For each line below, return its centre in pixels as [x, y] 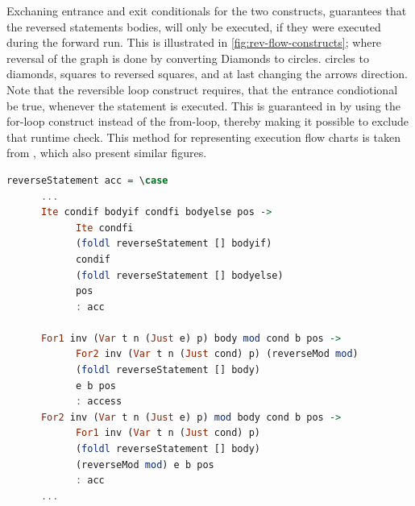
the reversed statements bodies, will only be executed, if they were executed [194, 26]
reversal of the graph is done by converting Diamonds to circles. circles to [188, 58]
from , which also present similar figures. [107, 153]
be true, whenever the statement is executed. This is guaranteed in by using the [203, 105]
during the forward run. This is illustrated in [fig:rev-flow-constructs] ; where [194, 42]
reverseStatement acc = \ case [87, 180]
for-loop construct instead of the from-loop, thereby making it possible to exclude [208, 121]
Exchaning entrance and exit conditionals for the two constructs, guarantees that [207, 10]
